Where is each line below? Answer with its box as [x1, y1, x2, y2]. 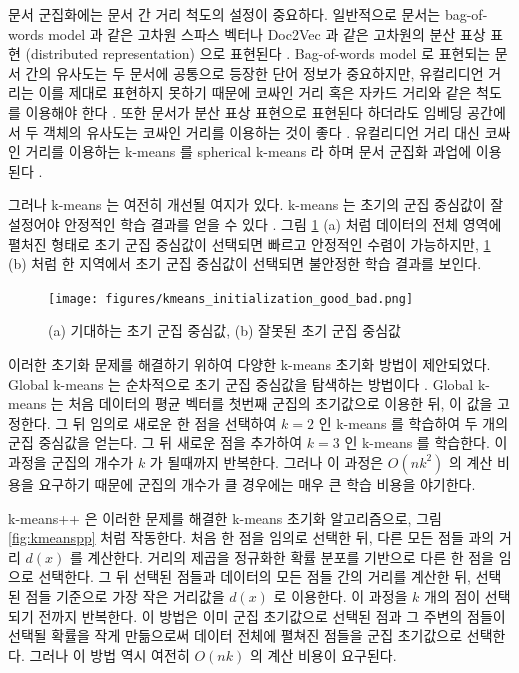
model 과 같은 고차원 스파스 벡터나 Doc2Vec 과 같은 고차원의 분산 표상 [48, 23, 486, 44]
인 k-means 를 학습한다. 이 [344, 432, 508, 453]
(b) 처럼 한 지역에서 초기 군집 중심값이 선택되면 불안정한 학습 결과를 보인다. [8, 253, 482, 274]
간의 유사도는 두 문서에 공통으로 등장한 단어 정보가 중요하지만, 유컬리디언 [25, 62, 484, 83]
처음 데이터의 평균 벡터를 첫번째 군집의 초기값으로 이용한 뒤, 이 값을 [68, 393, 493, 414]
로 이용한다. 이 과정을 [273, 585, 408, 606]
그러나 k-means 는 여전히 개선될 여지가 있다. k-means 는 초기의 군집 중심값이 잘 [8, 194, 504, 215]
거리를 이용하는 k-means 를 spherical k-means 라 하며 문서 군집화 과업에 [25, 141, 472, 162]
